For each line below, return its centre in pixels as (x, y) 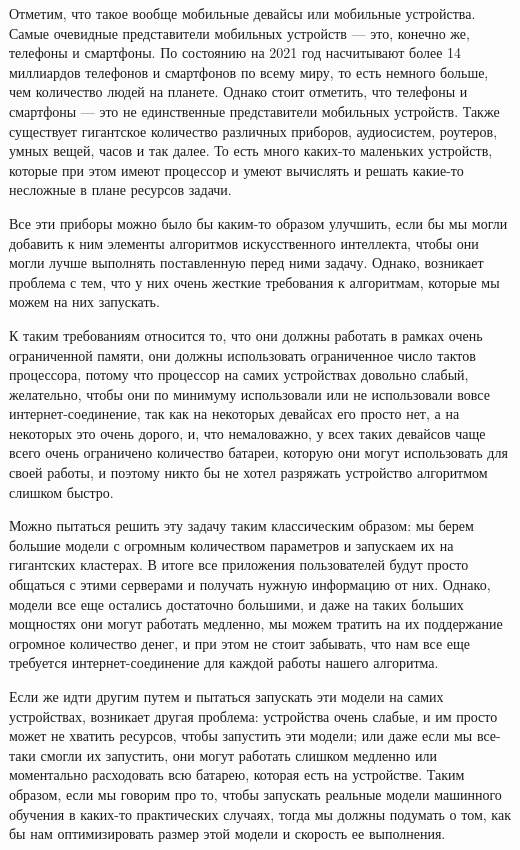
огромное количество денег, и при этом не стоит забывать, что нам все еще (239, 642)
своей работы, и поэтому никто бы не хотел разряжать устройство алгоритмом (248, 472)
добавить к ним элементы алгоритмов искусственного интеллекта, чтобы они (244, 242)
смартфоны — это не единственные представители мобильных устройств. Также (254, 110)
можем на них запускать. (84, 301)
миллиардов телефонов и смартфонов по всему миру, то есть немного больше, (249, 71)
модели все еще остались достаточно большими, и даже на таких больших (236, 603)
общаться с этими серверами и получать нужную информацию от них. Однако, (250, 584)
